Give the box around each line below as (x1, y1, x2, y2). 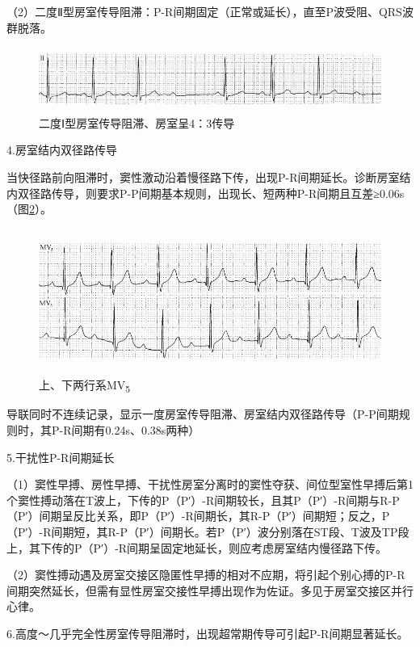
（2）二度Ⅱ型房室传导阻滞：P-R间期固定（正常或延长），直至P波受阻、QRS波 (6, 3, 414, 19)
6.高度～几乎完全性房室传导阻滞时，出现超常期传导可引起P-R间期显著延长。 (6, 624, 409, 641)
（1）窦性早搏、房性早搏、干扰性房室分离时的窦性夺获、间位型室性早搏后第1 (6, 476, 414, 493)
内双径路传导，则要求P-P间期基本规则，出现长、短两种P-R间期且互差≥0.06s (6, 184, 405, 201)
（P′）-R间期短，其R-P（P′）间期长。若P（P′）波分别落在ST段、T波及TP (6, 523, 398, 540)
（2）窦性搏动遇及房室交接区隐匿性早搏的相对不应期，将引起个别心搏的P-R (6, 566, 405, 583)
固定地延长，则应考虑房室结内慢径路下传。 (161, 539, 388, 556)
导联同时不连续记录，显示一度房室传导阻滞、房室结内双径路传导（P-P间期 (6, 405, 399, 422)
